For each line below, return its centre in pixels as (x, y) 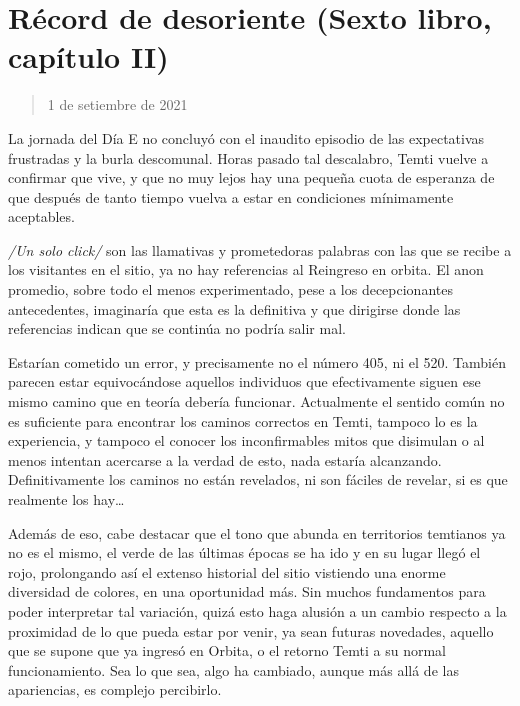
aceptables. (41, 216)
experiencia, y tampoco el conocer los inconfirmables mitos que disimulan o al (246, 440)
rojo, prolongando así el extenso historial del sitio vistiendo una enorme (227, 571)
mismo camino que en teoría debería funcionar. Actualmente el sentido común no (256, 401)
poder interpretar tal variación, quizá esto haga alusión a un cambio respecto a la (257, 610)
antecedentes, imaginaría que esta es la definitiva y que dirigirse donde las (234, 308)
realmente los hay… (66, 499)
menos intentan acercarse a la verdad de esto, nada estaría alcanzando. (225, 459)
